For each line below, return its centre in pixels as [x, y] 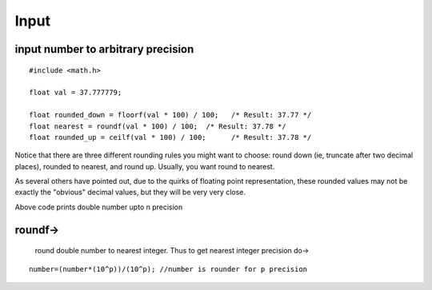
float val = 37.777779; [76, 93]
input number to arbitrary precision [104, 49]
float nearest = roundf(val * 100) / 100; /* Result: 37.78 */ [158, 126]
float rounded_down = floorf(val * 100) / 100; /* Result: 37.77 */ [170, 115]
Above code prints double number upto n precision [99, 207]
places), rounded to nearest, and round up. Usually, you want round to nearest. [145, 166]
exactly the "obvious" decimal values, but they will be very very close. [130, 193]
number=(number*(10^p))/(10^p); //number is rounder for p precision [168, 269]
